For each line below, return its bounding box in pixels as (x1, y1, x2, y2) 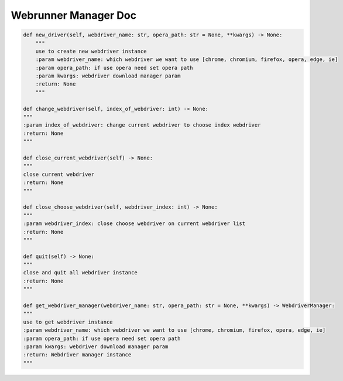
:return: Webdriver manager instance (23, 352, 132, 358)
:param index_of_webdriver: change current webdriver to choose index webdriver (23, 122, 261, 128)
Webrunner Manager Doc (11, 9, 137, 22)
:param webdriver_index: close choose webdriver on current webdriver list (23, 220, 246, 227)
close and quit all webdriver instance (23, 270, 138, 276)
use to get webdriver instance (23, 318, 114, 325)
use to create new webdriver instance (35, 47, 147, 55)
